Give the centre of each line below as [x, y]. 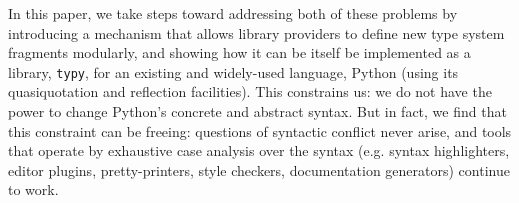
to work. [33, 189]
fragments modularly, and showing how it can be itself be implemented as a [239, 52]
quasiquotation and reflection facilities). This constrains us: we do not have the [250, 91]
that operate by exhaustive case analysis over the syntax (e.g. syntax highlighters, [259, 150]
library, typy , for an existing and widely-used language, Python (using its [233, 71]
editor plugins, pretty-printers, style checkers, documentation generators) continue [259, 169]
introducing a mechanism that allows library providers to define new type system [256, 32]
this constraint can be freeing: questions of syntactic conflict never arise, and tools [260, 130]
